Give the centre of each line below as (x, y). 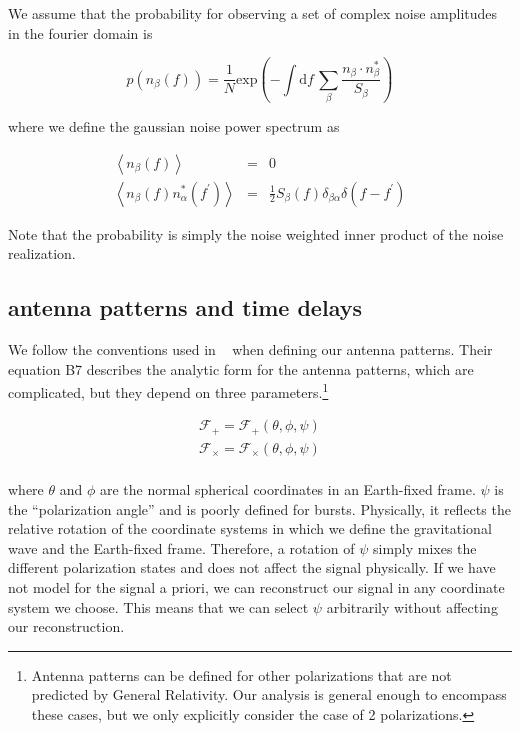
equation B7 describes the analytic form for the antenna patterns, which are (241, 368)
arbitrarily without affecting (412, 606)
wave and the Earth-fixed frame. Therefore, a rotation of (181, 547)
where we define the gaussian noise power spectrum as (174, 125)
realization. (42, 253)
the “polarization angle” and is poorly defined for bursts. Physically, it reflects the (259, 508)
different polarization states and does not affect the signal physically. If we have (252, 567)
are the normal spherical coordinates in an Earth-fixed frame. (287, 488)
